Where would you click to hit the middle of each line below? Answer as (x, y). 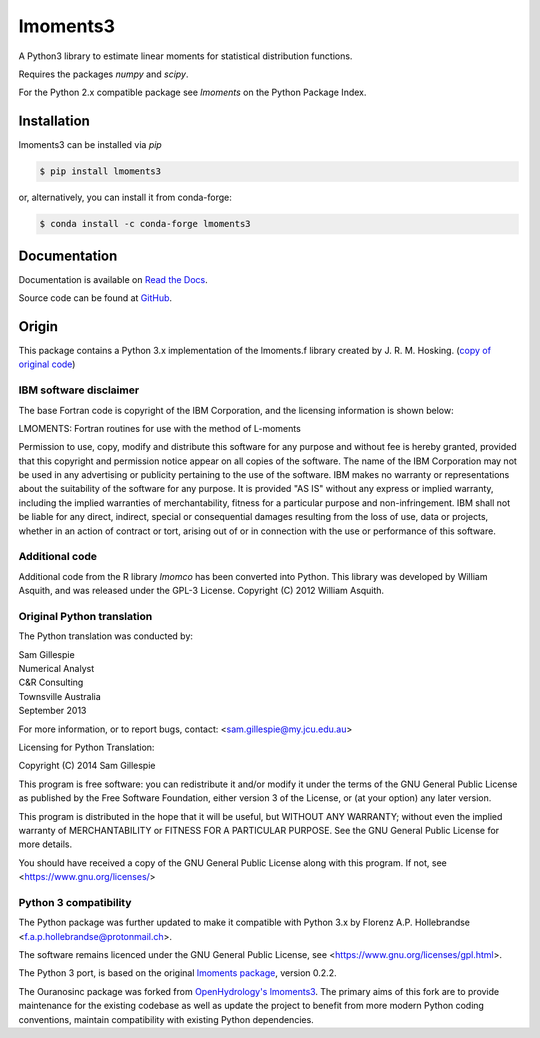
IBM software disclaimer (79, 390)
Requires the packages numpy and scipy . (103, 74)
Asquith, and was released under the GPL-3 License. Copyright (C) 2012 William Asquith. (201, 591)
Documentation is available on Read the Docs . (113, 279)
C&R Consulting (51, 682)
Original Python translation (85, 616)
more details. (45, 844)
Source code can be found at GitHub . (95, 298)
